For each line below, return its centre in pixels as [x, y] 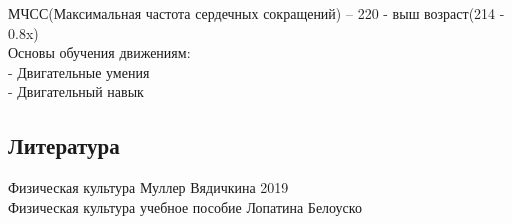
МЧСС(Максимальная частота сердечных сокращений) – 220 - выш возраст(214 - [256, 13]
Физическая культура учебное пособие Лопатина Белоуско [185, 206]
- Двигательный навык [76, 91]
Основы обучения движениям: [99, 52]
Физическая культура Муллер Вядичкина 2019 [148, 187]
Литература [64, 145]
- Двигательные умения [79, 71]
